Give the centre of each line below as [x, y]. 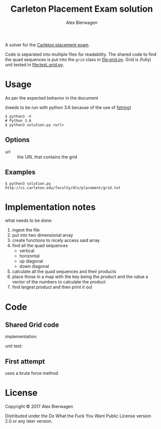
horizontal [29, 256]
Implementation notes [50, 207]
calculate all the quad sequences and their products [64, 272]
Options [18, 140]
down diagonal [34, 266]
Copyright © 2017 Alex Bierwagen [39, 407]
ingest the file [26, 230]
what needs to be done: [29, 220]
